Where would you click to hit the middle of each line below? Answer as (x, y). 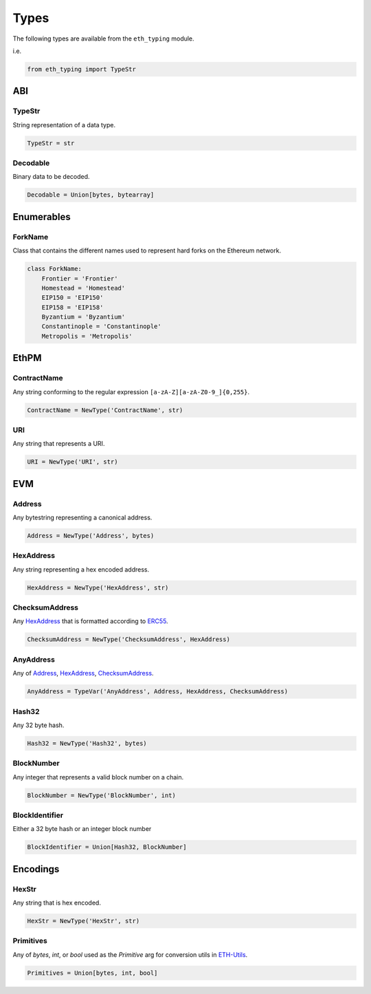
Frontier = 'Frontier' (80, 278)
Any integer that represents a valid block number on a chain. (98, 777)
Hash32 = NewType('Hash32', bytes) (87, 743)
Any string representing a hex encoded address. (81, 569)
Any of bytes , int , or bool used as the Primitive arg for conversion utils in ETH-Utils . (130, 954)
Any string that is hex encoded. (57, 903)
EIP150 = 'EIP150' (72, 298)
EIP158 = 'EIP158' (72, 307)
